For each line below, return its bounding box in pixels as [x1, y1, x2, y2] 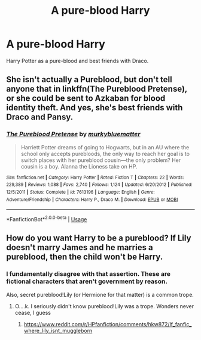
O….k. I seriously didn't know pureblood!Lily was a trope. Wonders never [14, 302, 194, 309]
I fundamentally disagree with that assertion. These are [6, 270, 170, 278]
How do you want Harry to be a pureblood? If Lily [6, 233, 191, 243]
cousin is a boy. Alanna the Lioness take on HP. [20, 163, 138, 170]
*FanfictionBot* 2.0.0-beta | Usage [6, 215, 87, 222]
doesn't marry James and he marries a [6, 242, 154, 252]
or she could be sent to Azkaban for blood [6, 94, 166, 104]
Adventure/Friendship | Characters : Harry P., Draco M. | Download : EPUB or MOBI [6, 196, 178, 203]
